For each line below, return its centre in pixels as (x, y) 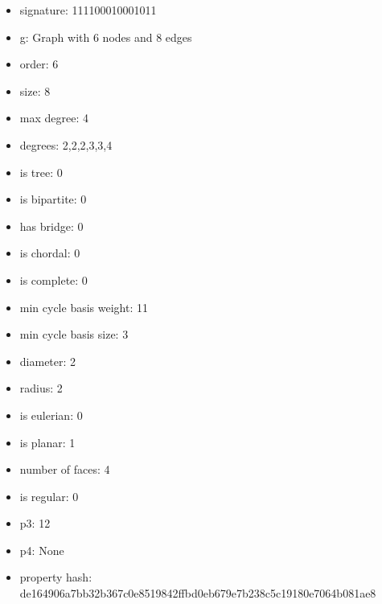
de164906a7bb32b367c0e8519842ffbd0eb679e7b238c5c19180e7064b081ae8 (198, 593)
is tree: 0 (41, 172)
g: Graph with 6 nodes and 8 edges (106, 37)
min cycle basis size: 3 (74, 334)
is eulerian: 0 (51, 415)
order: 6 (39, 64)
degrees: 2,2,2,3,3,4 (66, 144)
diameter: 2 (48, 361)
